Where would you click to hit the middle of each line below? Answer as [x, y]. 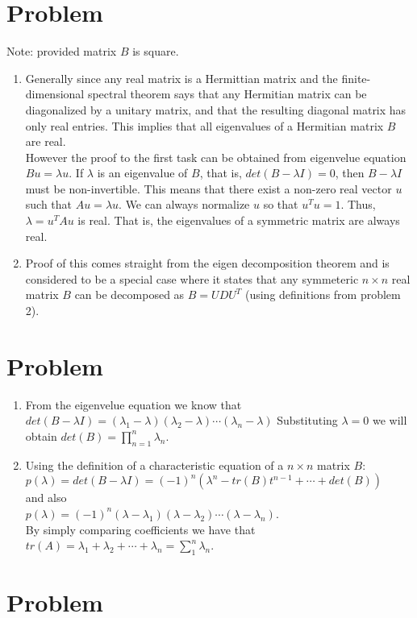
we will [390, 420]
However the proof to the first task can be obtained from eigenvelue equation [216, 157]
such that [49, 204]
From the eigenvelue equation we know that [133, 404]
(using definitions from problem [323, 294]
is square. [156, 51]
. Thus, [358, 204]
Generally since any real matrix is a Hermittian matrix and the [181, 78]
